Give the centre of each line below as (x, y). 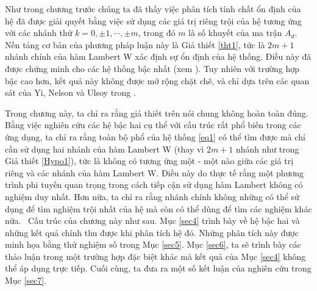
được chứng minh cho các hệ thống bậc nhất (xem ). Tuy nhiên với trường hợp (152, 68)
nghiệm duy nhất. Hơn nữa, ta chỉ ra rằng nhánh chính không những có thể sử (152, 196)
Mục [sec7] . (26, 280)
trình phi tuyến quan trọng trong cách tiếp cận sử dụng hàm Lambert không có (154, 185)
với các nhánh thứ (39, 33)
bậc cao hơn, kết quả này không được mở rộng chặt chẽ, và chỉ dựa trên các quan (157, 80)
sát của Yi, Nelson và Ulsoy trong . (70, 92)
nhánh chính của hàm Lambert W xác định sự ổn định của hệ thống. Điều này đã (158, 56)
